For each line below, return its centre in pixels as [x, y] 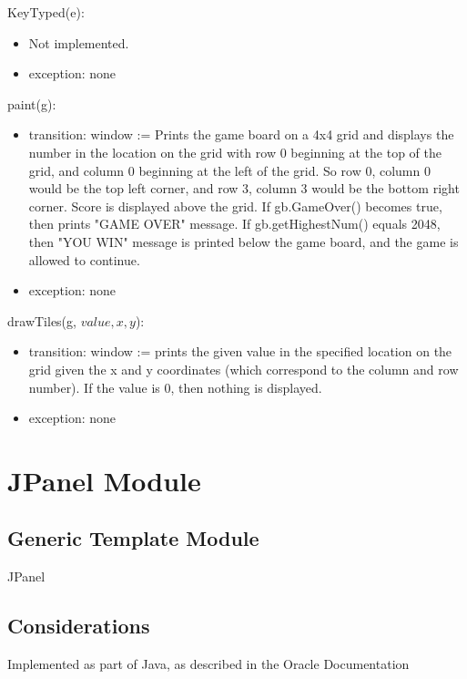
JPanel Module [104, 480]
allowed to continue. [84, 259]
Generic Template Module [133, 538]
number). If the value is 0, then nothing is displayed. [175, 387]
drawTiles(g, [42, 320]
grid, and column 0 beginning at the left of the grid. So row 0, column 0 [229, 170]
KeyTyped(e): [46, 12]
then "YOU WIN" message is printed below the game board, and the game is [244, 241]
